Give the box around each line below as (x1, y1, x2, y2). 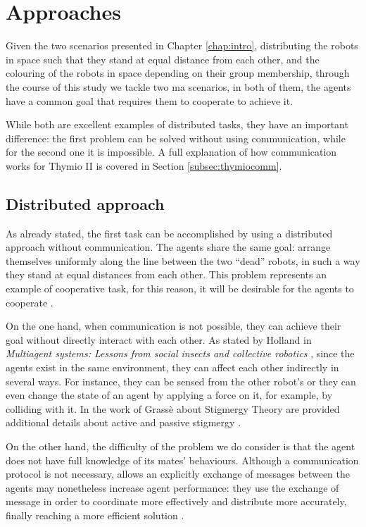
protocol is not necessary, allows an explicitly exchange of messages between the (6, 466, 350, 481)
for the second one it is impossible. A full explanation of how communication (6, 144, 337, 159)
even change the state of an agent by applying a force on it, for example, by (6, 387, 333, 402)
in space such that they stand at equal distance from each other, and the (6, 51, 320, 66)
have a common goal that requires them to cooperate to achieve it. (6, 93, 294, 108)
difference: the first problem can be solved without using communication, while (6, 130, 346, 145)
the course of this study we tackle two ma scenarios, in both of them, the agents (6, 79, 351, 94)
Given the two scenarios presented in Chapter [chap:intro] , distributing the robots (6, 38, 358, 53)
